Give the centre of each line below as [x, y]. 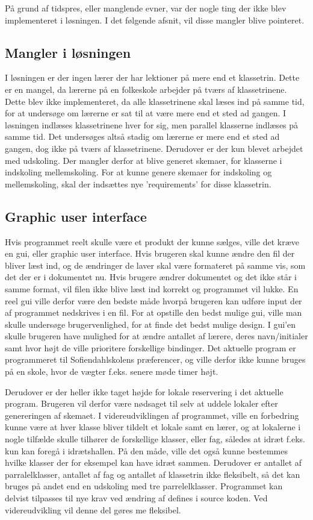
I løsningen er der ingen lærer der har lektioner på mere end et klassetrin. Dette [152, 77]
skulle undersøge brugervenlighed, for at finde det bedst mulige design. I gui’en [150, 324]
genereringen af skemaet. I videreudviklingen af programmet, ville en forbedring [152, 415]
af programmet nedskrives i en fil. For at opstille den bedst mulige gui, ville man [153, 312]
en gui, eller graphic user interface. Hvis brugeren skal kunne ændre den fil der [150, 253]
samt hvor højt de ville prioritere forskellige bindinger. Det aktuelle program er [150, 347]
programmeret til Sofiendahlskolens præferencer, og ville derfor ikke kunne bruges [155, 359]
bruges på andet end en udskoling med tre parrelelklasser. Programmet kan [144, 486]
